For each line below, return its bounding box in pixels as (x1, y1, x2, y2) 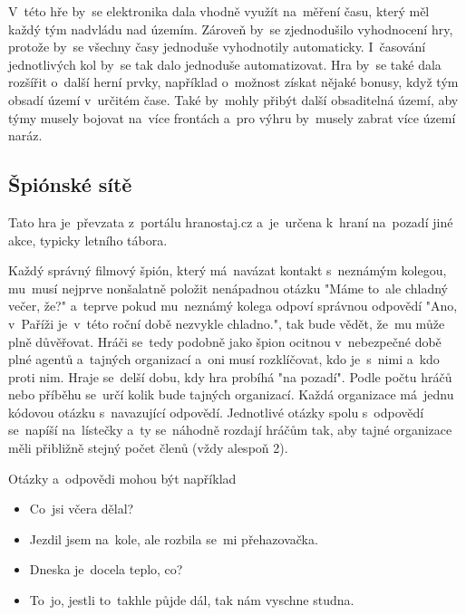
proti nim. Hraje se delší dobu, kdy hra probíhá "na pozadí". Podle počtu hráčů (8, 367, 452, 386)
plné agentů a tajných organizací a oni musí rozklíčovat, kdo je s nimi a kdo (8, 350, 440, 369)
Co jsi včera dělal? (29, 499, 134, 518)
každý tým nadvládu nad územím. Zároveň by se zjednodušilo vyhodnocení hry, (8, 19, 453, 38)
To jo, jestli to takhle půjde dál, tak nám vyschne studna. (29, 591, 354, 610)
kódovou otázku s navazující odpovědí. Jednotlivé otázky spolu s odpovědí (8, 402, 424, 421)
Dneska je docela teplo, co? (29, 560, 183, 579)
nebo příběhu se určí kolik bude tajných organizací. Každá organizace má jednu (8, 385, 454, 404)
